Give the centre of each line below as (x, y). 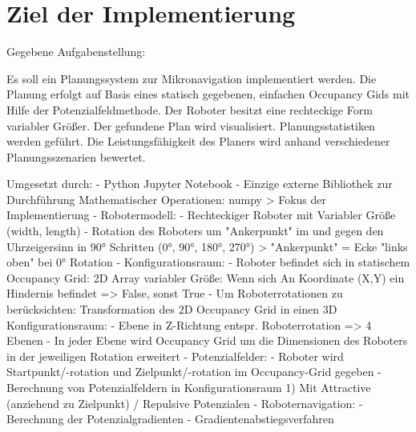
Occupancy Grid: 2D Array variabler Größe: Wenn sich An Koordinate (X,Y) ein (206, 277)
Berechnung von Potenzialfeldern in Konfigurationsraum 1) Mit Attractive (189, 387)
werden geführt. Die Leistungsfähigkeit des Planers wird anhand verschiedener (198, 141)
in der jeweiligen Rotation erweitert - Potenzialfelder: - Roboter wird (175, 356)
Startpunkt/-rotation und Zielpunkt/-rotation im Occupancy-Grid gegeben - (194, 372)
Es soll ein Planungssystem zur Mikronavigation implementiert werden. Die (192, 78)
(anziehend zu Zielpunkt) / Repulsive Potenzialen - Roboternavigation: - (185, 403)
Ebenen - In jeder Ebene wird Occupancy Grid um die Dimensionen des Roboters (207, 340)
